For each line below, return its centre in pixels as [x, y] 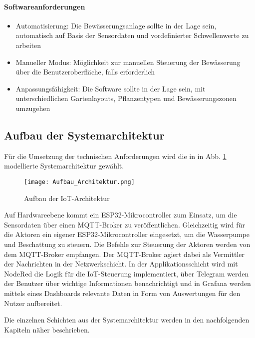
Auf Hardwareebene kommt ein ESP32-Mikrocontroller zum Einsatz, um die [121, 215]
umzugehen [33, 108]
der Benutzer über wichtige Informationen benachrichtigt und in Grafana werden [127, 283]
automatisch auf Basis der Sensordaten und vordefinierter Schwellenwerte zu [132, 35]
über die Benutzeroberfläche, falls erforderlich [85, 72]
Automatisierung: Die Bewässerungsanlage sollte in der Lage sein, [116, 25]
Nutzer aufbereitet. [33, 303]
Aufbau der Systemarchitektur [84, 135]
